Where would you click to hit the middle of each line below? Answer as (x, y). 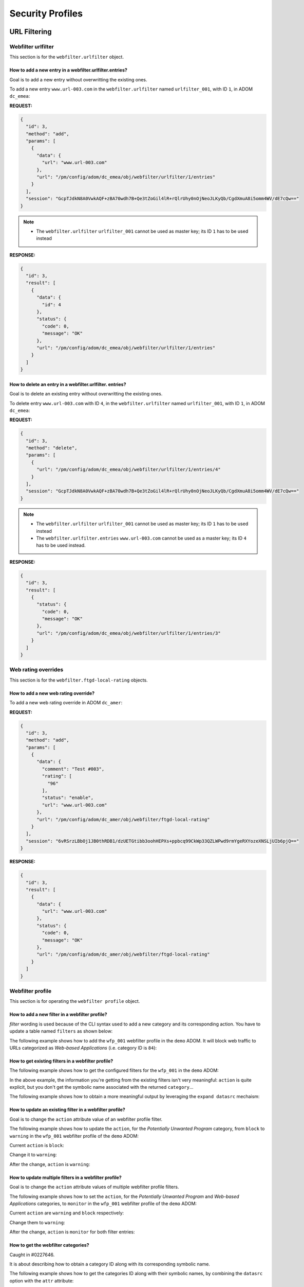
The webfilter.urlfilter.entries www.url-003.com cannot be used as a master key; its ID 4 (141, 538)
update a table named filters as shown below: (61, 1031)
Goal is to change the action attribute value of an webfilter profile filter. (86, 1119)
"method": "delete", (52, 448)
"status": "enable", (68, 798)
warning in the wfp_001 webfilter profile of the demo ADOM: (74, 1136)
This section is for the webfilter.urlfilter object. (67, 57)
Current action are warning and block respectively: (67, 1213)
